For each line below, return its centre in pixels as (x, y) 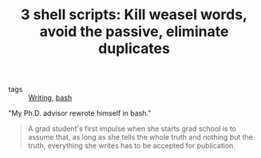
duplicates (134, 49)
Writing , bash (50, 98)
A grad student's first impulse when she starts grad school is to (132, 128)
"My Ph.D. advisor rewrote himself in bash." (80, 113)
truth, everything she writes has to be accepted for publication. (131, 146)
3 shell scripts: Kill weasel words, (134, 15)
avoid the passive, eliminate (134, 32)
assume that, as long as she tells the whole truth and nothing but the (140, 137)
